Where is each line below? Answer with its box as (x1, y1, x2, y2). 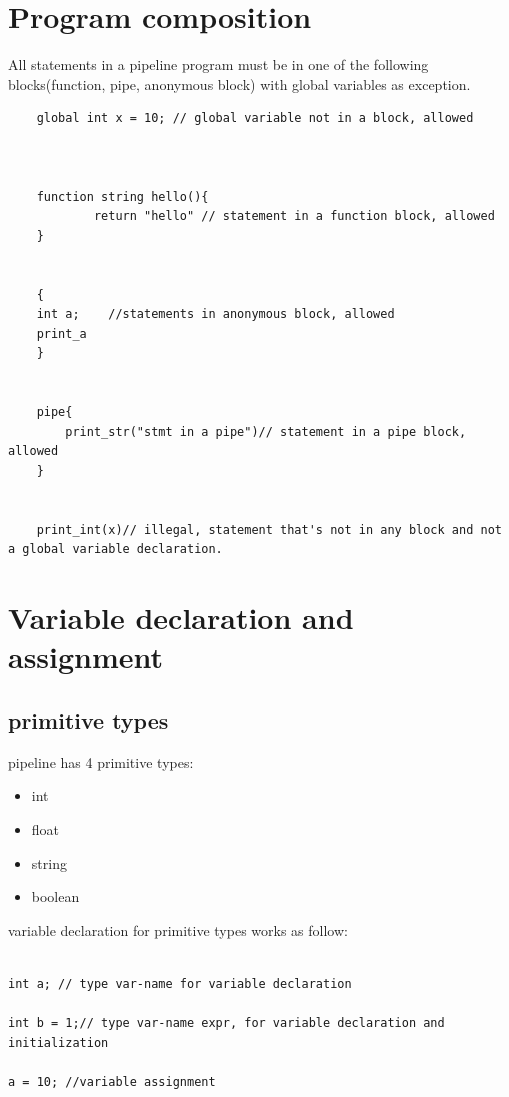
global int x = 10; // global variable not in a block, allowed (36, 111, 474, 126)
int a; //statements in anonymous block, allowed (36, 307, 395, 322)
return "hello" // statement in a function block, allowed (93, 209, 495, 224)
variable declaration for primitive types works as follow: (8, 919, 348, 940)
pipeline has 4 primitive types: (8, 751, 194, 772)
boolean (31, 886, 80, 907)
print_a (36, 326, 87, 341)
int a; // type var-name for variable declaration (8, 976, 352, 991)
